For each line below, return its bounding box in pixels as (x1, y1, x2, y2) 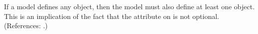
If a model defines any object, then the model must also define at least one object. (4, 1, 255, 11)
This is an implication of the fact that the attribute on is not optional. (4, 11, 219, 21)
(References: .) (4, 20, 48, 31)
